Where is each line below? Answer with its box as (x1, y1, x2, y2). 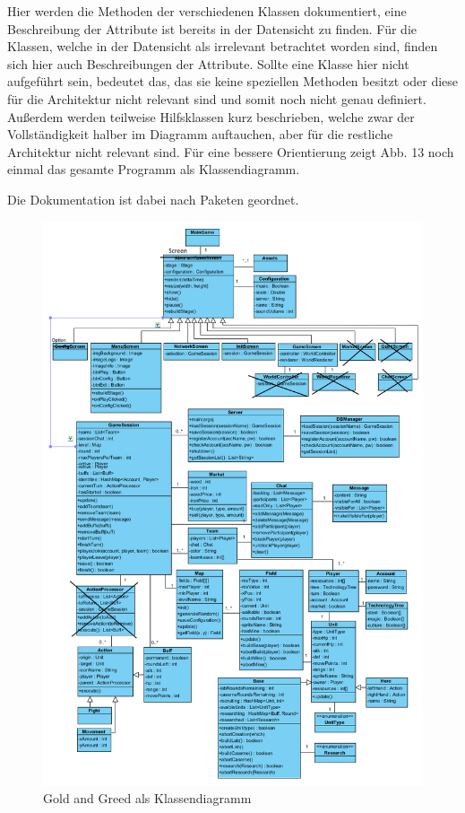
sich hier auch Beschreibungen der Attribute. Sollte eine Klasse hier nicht (7, 54, 409, 73)
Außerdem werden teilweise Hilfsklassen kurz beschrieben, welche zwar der (7, 107, 415, 126)
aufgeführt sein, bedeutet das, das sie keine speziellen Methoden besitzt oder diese (7, 72, 459, 91)
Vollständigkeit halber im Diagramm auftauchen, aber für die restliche (7, 125, 393, 144)
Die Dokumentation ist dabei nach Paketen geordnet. (7, 189, 299, 208)
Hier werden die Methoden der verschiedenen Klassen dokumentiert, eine (7, 2, 407, 20)
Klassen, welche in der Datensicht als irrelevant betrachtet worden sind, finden (7, 37, 438, 56)
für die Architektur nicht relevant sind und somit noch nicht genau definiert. (7, 89, 426, 108)
